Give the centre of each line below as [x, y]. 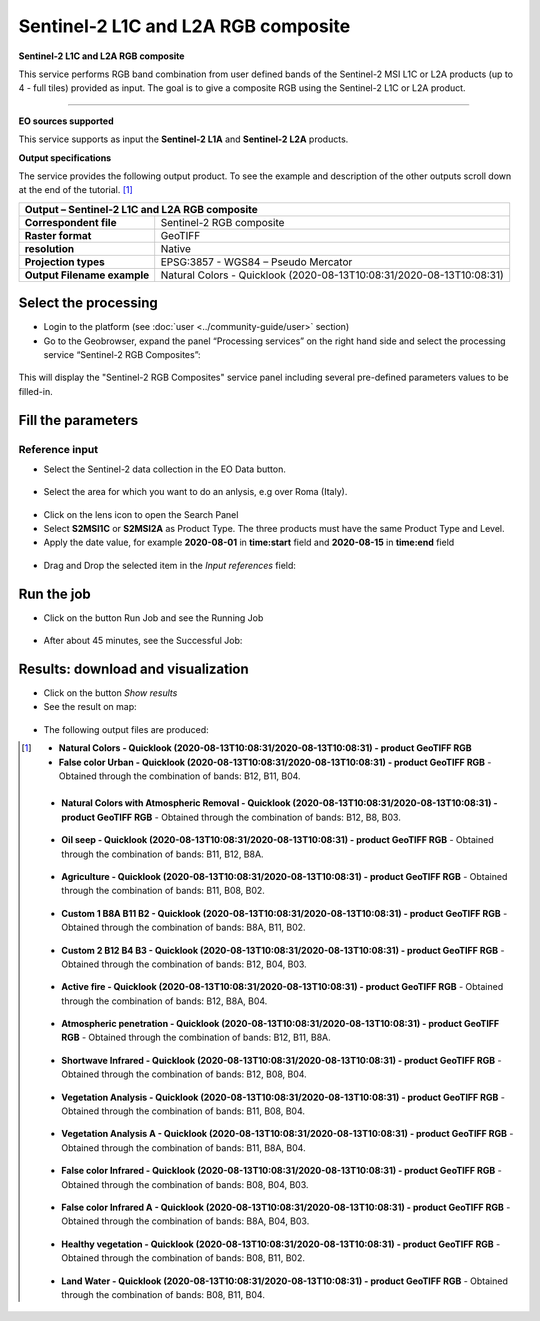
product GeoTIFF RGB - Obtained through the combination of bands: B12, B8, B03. [231, 817]
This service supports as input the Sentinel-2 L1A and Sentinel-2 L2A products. [183, 139]
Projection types [64, 262]
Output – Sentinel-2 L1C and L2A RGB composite [141, 209]
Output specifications [65, 157]
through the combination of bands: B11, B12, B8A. [162, 854]
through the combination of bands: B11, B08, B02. [163, 891]
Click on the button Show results [110, 693]
